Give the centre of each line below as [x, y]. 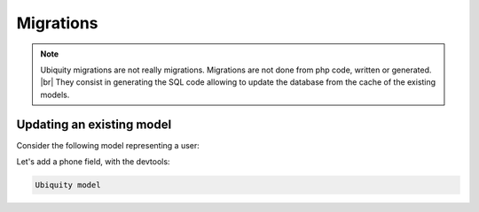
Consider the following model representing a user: [108, 145]
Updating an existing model [94, 124]
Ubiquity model [68, 185]
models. [55, 95]
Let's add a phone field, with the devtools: [93, 162]
